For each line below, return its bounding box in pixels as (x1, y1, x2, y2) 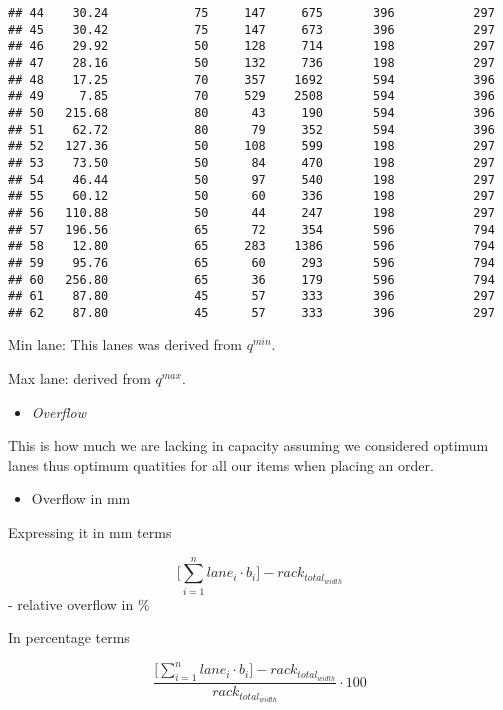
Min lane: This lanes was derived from (8, 334, 243, 355)
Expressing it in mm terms (8, 522, 172, 543)
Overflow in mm (31, 488, 131, 509)
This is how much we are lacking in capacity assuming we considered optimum (8, 435, 489, 456)
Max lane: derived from (8, 368, 151, 389)
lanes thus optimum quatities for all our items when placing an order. (8, 454, 434, 475)
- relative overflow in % (8, 593, 150, 614)
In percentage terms (8, 627, 130, 648)
